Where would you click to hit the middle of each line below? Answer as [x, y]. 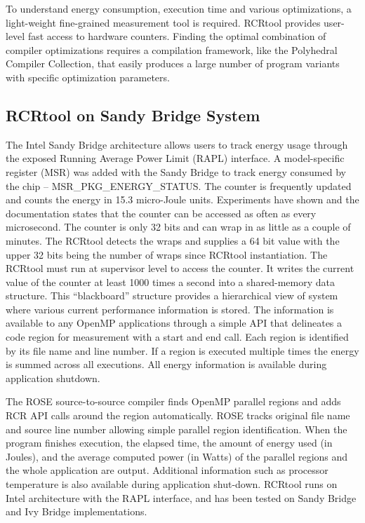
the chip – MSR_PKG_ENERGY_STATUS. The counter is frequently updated [179, 185]
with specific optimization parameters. [88, 77]
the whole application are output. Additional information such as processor [167, 470]
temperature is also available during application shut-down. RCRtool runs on [172, 484]
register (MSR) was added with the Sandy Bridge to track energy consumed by [176, 171]
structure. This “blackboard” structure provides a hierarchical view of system [172, 296]
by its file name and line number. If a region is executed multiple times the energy [182, 350]
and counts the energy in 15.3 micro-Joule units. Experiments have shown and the [182, 199]
